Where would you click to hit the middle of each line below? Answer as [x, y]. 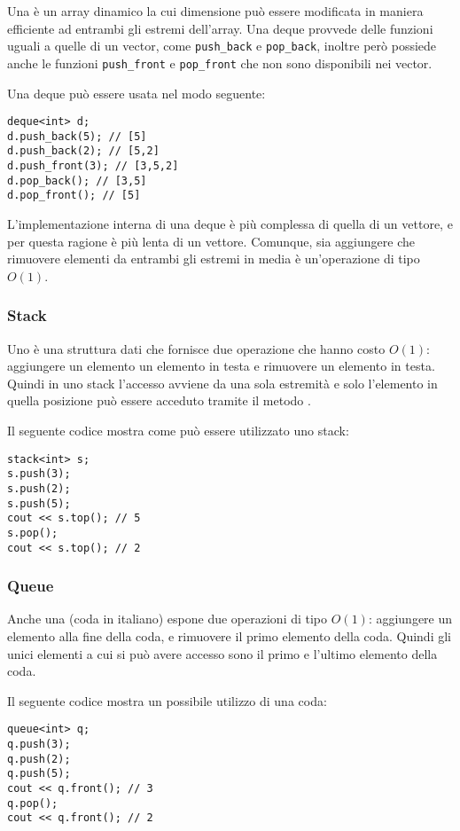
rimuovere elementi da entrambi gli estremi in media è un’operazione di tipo [214, 259]
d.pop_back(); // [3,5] [77, 180]
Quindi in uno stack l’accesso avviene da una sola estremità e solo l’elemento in [222, 383]
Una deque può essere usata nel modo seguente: [136, 93]
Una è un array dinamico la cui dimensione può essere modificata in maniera [215, 11]
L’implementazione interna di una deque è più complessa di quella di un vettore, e [230, 224]
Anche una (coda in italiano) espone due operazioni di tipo [168, 619]
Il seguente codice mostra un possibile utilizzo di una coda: [167, 700]
